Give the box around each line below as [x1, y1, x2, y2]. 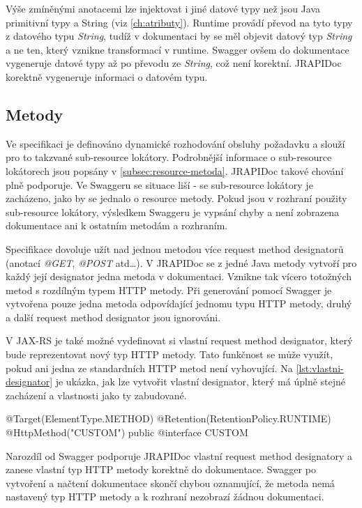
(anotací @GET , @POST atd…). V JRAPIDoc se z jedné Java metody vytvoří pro [6, 255, 357, 270]
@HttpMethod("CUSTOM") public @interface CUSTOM [6, 425, 248, 440]
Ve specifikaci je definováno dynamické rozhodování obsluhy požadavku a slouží [6, 136, 345, 151]
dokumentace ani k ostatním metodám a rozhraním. [6, 218, 228, 233]
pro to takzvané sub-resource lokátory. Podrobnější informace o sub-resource [6, 150, 332, 164]
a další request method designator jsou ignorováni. [6, 309, 221, 324]
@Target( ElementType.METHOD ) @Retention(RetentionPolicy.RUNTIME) [6, 411, 331, 426]
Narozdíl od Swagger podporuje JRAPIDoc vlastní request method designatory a [6, 448, 353, 463]
